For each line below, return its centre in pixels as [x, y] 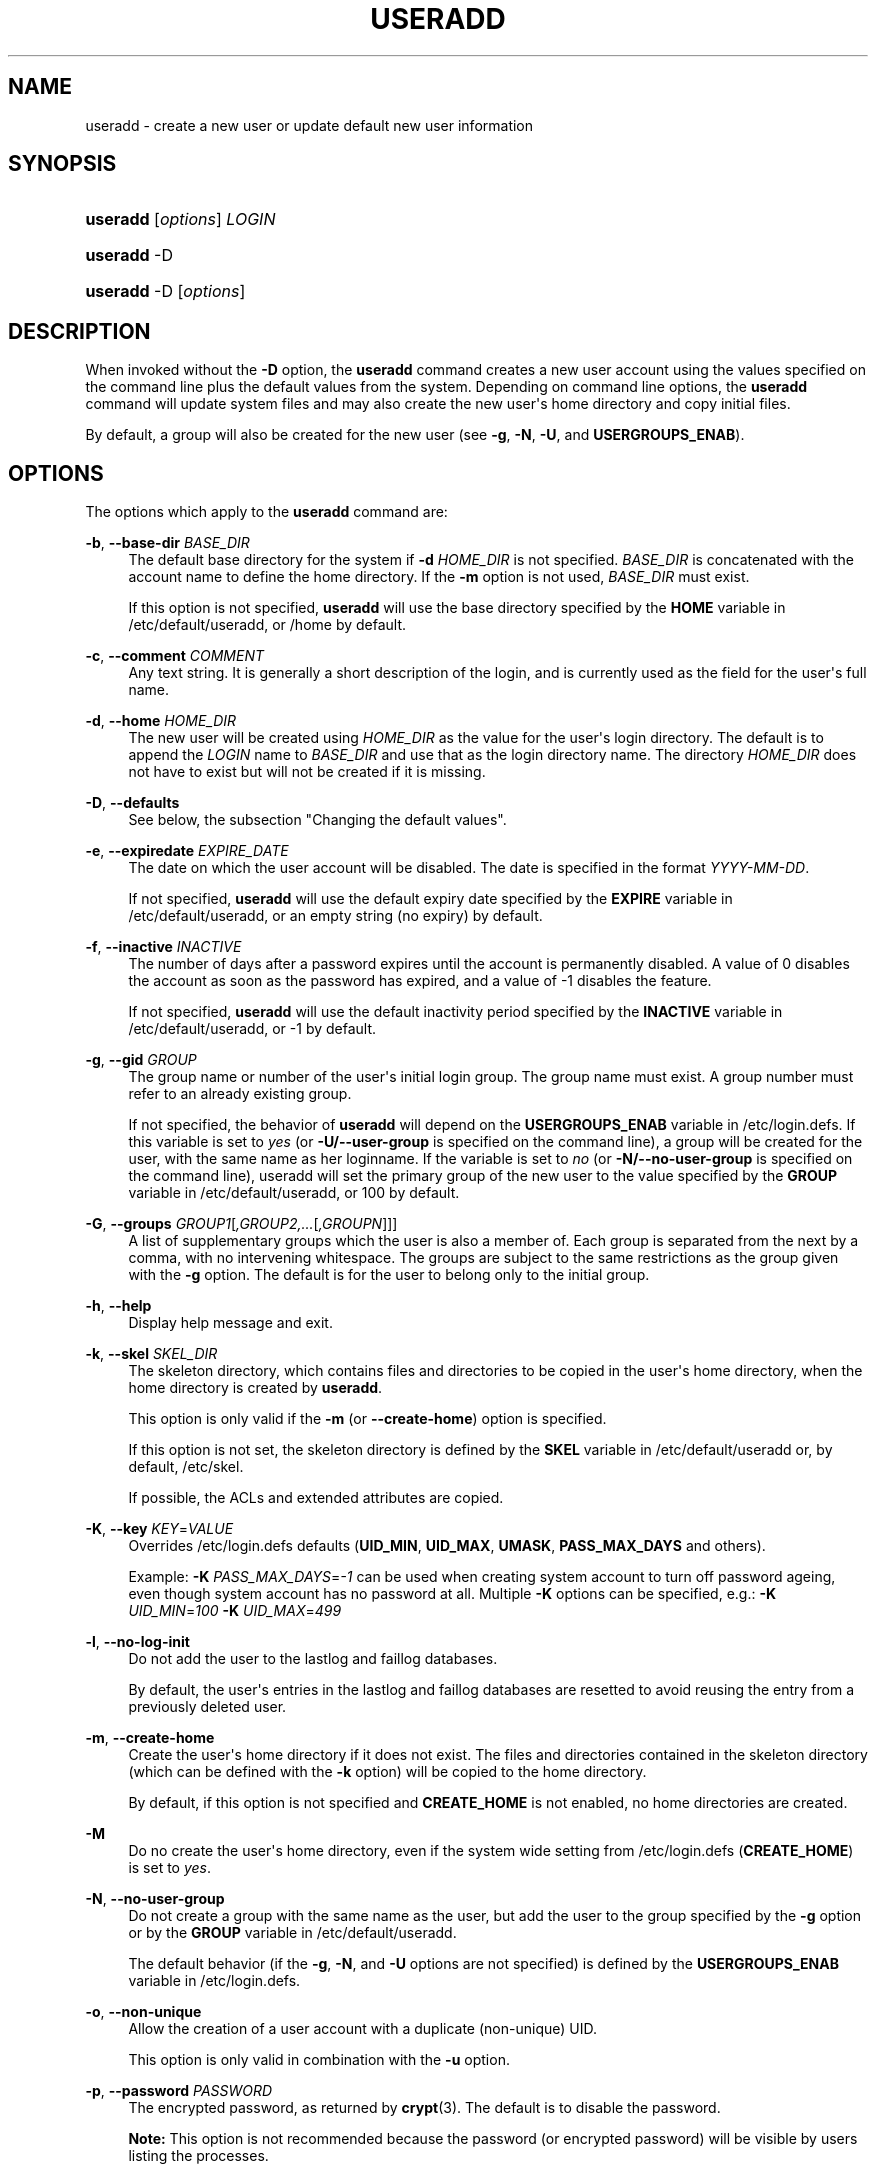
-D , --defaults [132, 803]
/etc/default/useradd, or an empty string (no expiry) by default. [335, 916]
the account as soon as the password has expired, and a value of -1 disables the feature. [420, 981]
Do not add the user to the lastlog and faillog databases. [313, 1659]
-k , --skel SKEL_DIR [151, 1354]
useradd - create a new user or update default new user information [309, 125]
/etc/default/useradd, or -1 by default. [252, 1029]
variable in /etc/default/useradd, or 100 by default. [294, 1193]
